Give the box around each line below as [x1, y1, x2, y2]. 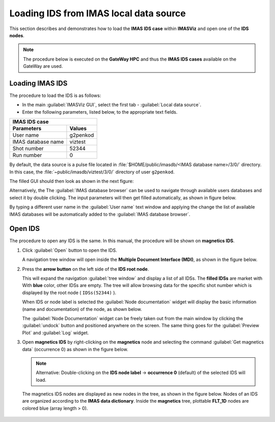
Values [69, 125, 87, 132]
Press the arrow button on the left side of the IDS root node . [22, 266, 149, 272]
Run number [12, 152, 42, 159]
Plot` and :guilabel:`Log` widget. [22, 329, 89, 336]
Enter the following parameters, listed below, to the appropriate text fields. [22, 109, 178, 115]
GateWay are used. [23, 63, 63, 69]
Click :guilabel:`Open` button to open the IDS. [22, 247, 117, 253]
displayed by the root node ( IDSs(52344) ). [22, 289, 117, 296]
